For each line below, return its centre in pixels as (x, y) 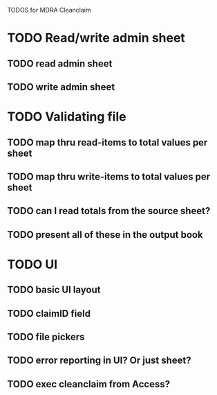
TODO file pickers (46, 337)
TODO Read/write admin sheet (96, 38)
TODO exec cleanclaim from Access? (89, 384)
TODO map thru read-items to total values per (107, 142)
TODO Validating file (67, 117)
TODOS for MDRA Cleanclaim (49, 10)
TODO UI (32, 264)
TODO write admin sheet (61, 87)
